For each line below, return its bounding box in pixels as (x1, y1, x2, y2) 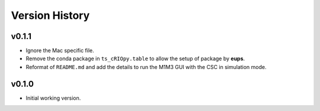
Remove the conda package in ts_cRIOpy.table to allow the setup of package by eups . (25, 55, 245, 62)
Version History (11, 9, 90, 22)
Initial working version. (25, 94, 81, 102)
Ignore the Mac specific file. (25, 47, 94, 54)
